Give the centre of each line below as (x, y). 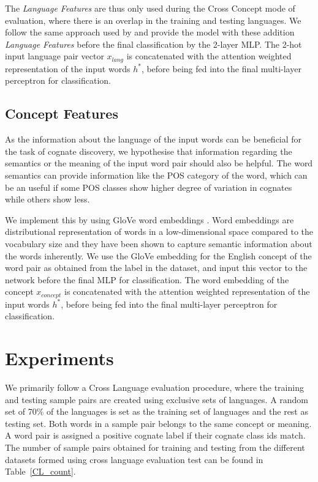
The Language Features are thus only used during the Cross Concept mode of (150, 8)
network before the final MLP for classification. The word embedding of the (147, 279)
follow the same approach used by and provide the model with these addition (150, 32)
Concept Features (62, 113)
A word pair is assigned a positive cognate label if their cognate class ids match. (155, 435)
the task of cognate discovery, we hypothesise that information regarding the (149, 151)
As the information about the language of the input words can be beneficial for (153, 139)
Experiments (59, 358)
